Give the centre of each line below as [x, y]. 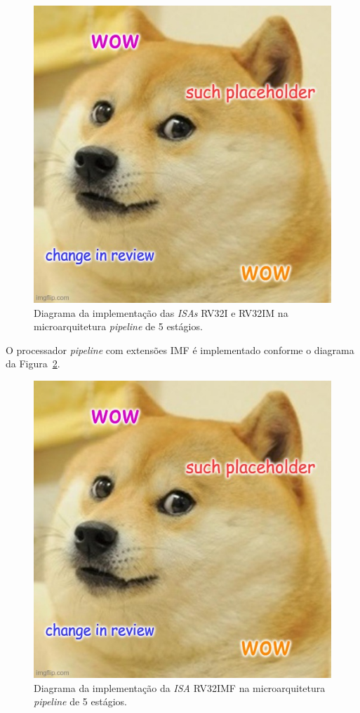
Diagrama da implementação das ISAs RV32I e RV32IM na [161, 312]
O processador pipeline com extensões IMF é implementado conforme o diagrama [180, 349]
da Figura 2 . [33, 364]
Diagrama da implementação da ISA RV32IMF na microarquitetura [180, 687]
